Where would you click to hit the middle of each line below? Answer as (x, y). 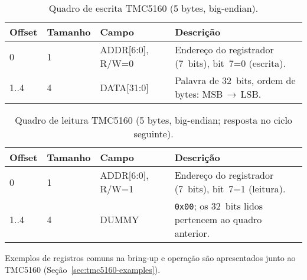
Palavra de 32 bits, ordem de (235, 80)
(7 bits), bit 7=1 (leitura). (230, 189)
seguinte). (153, 133)
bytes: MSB (199, 94)
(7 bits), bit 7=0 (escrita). (230, 63)
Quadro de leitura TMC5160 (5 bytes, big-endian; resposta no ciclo (153, 120)
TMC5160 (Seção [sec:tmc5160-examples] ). (83, 269)
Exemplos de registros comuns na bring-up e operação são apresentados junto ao (150, 258)
